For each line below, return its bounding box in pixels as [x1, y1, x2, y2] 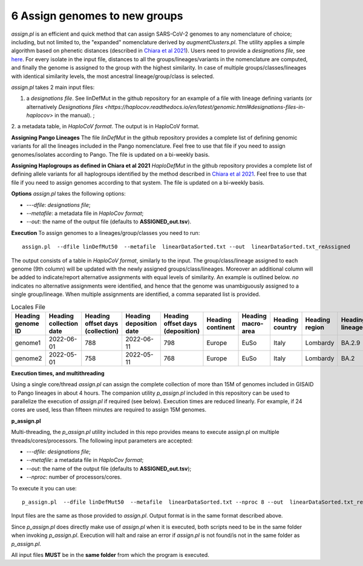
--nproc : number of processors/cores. [26, 473, 122, 481]
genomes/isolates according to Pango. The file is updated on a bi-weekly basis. [11, 151, 210, 158]
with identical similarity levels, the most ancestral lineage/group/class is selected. [11, 73, 215, 80]
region [305, 323, 325, 331]
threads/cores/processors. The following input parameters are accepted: [11, 436, 193, 444]
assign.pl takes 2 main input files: [11, 84, 95, 91]
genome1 [15, 338, 41, 347]
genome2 [15, 354, 42, 363]
